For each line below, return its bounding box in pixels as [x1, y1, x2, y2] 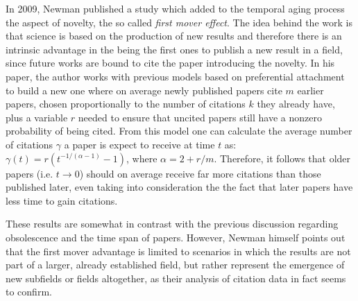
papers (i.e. [6, 166, 53, 180]
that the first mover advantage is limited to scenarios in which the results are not [6, 243, 351, 258]
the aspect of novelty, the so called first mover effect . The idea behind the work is [6, 15, 352, 29]
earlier [297, 83, 324, 97]
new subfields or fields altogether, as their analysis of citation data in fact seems [6, 270, 346, 285]
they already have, [257, 96, 335, 111]
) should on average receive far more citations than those [79, 166, 321, 180]
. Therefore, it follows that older [214, 150, 351, 165]
